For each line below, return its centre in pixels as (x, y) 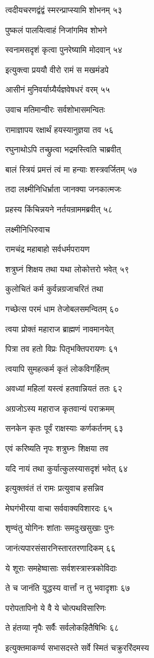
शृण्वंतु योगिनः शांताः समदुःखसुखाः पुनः (60, 528)
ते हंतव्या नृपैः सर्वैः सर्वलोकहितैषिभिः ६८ (62, 627)
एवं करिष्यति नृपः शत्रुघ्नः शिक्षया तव (57, 448)
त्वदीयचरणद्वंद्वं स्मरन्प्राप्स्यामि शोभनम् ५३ (64, 9)
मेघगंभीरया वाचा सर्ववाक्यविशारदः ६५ (59, 508)
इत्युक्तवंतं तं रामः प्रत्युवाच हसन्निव (55, 488)
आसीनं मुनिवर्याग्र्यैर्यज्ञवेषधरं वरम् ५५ (58, 89)
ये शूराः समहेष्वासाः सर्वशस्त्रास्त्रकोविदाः (61, 568)
